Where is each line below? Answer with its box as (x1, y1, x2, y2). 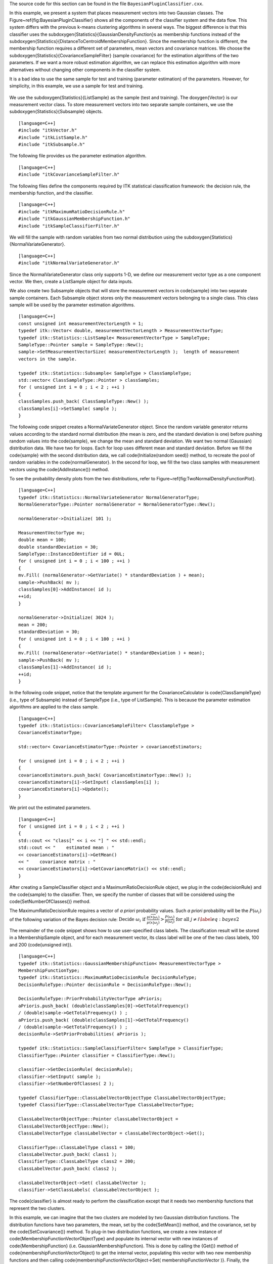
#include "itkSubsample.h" (18, 142, 85, 148)
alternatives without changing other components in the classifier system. (9, 66, 161, 73)
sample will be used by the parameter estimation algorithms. (9, 302, 135, 308)
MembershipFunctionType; (18, 967, 80, 973)
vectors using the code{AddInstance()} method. (9, 466, 109, 472)
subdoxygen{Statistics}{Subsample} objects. (9, 109, 103, 115)
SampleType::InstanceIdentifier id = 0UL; (18, 551, 125, 557)
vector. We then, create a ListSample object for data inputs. (9, 278, 133, 284)
